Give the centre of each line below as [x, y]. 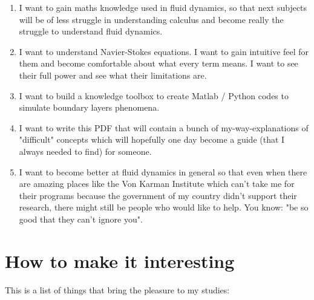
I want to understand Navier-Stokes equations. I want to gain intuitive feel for [164, 51]
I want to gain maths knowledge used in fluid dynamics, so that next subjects [163, 7]
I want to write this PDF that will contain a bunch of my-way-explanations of [164, 127]
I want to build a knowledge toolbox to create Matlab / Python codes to [154, 95]
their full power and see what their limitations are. [113, 75]
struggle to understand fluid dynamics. [91, 31]
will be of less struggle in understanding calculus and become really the [151, 19]
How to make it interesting [120, 260]
